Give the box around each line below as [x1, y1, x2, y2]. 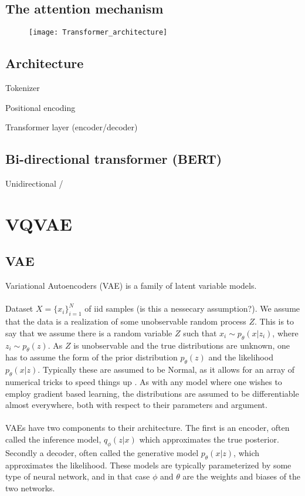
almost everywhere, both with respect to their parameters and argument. [5, 399, 267, 411]
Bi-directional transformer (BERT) [5, 150, 222, 168]
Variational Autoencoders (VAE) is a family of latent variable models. [5, 279, 257, 292]
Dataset [5, 302, 33, 315]
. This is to [255, 315, 294, 328]
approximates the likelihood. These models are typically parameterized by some [5, 458, 292, 471]
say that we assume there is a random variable [5, 326, 172, 339]
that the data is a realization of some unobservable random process [5, 315, 246, 328]
